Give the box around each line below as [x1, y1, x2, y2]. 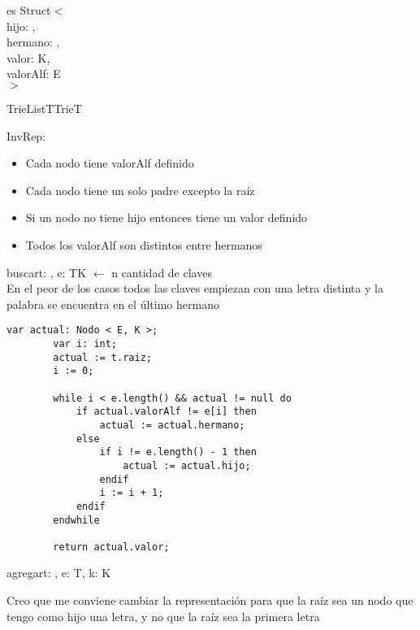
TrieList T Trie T [6, 99, 82, 116]
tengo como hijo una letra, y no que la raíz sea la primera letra [6, 607, 320, 624]
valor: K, [6, 49, 50, 66]
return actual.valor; [53, 541, 170, 553]
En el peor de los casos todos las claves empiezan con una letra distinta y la [6, 280, 383, 297]
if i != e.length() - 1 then [99, 446, 257, 458]
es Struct [6, 2, 51, 18]
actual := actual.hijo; [123, 459, 251, 471]
